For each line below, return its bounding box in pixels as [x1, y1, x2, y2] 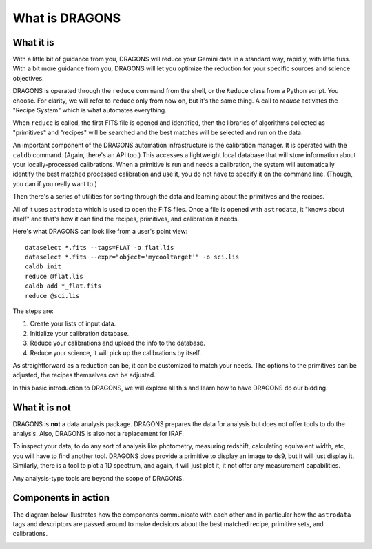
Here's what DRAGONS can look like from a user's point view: [12, 228, 188, 236]
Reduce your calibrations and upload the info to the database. [30, 339, 206, 348]
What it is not [12, 401, 72, 413]
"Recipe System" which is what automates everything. [12, 106, 167, 114]
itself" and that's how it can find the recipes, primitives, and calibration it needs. [12, 214, 240, 223]
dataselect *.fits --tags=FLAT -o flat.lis [25, 243, 174, 251]
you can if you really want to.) [12, 179, 98, 188]
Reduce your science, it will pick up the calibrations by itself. [30, 348, 202, 357]
